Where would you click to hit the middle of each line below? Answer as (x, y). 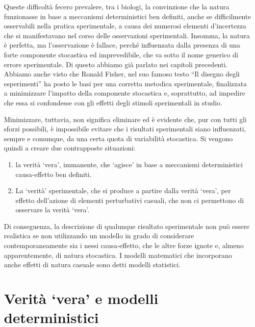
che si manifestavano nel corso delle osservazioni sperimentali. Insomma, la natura (127, 35)
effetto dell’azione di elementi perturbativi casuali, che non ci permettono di (130, 200)
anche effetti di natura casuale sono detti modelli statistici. (92, 264)
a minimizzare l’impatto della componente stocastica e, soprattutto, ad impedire (125, 93)
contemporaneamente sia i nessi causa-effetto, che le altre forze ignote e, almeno (124, 245)
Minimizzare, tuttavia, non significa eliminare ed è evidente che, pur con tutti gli (125, 119)
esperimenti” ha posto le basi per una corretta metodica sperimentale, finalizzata (126, 83)
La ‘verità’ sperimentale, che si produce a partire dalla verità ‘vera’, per (123, 190)
